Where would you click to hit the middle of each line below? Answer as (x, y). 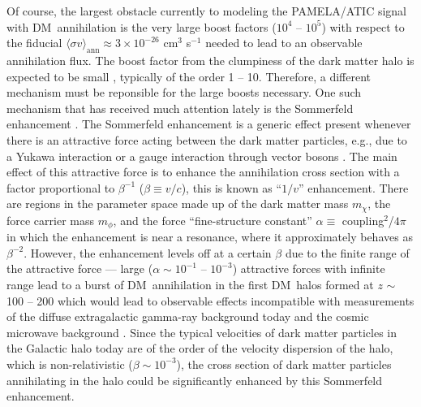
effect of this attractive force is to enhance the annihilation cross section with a (203, 172)
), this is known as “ (232, 187)
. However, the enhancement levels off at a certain (148, 252)
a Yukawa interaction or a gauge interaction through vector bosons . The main (202, 156)
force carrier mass (51, 220)
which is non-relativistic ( (70, 364)
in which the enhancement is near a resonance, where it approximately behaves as (210, 237)
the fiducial (34, 43)
